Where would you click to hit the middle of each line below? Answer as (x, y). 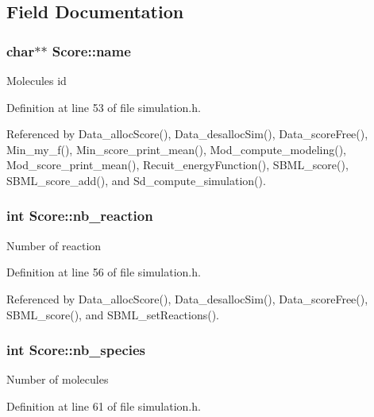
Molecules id (37, 80)
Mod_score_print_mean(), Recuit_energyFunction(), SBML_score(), (177, 165)
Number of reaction (54, 245)
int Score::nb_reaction (80, 216)
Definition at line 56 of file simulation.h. (104, 272)
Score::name (91, 50)
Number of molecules (58, 379)
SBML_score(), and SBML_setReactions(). (113, 314)
